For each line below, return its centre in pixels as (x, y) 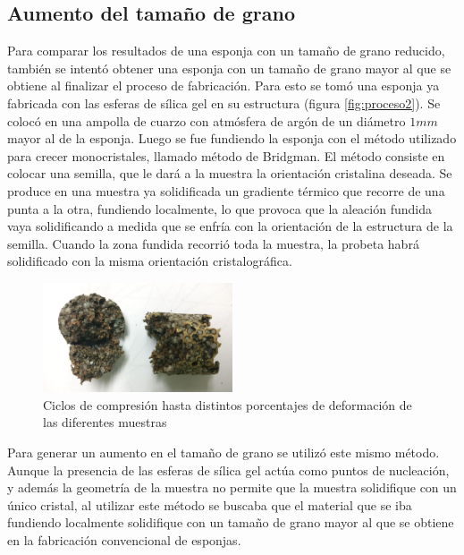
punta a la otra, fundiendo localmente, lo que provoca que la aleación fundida (219, 208)
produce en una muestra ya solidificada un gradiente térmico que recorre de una (226, 190)
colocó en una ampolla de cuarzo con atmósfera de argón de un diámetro (207, 120)
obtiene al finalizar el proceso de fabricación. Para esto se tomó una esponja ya (224, 85)
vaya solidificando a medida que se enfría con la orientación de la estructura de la (230, 226)
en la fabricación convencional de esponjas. (124, 540)
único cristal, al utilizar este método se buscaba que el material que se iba (210, 504)
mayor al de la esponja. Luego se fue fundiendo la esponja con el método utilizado (232, 138)
